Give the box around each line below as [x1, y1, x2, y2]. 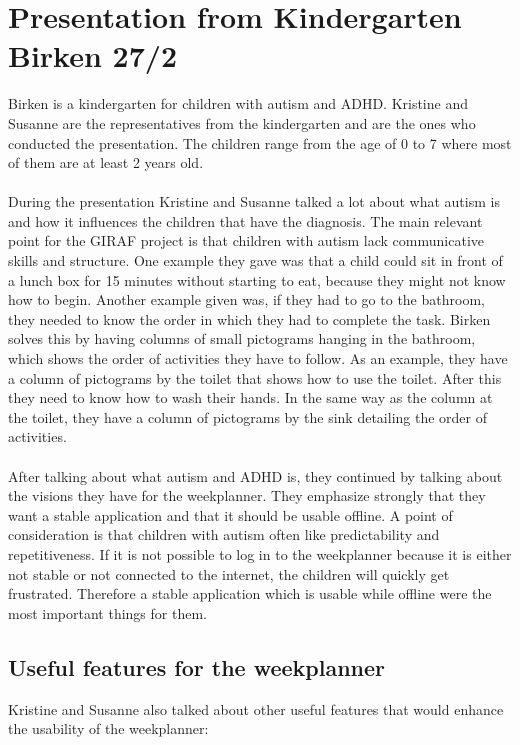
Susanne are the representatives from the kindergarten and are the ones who [8, 112, 476, 133]
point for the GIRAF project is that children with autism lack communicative [8, 230, 484, 251]
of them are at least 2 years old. [8, 152, 204, 173]
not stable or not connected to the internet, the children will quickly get [8, 563, 450, 584]
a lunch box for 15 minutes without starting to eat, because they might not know [8, 269, 506, 290]
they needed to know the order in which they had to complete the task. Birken [8, 308, 491, 329]
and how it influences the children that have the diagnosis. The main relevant [8, 210, 483, 231]
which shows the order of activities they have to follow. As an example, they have [8, 348, 508, 369]
